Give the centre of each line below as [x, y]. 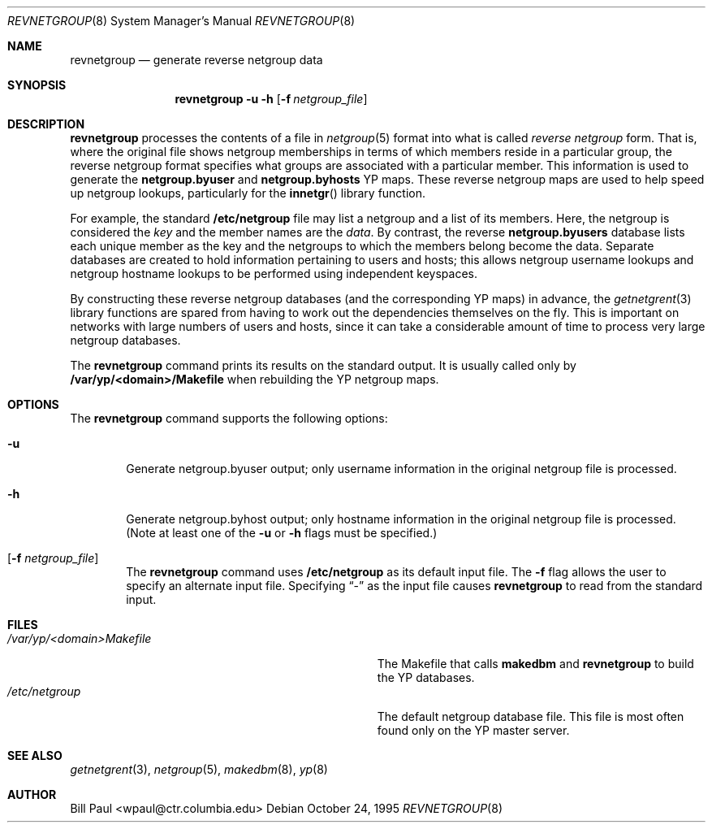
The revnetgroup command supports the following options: [229, 418]
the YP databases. [426, 677]
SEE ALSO [35, 755]
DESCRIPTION [46, 124]
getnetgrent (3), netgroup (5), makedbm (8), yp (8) [199, 769]
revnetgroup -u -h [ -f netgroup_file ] [271, 99]
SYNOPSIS [37, 85]
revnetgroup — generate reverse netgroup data [196, 60]
